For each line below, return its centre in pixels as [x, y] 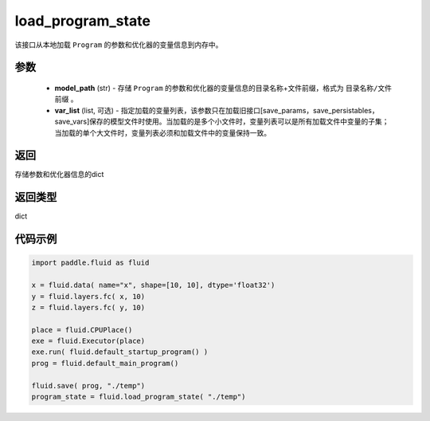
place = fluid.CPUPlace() [82, 330]
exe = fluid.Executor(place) [88, 341]
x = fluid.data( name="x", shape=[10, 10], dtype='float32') [153, 285]
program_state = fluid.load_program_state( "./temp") [139, 397]
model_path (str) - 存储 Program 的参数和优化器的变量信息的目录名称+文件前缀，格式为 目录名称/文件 [223, 88]
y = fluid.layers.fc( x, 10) [88, 296]
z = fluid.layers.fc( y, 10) [88, 307]
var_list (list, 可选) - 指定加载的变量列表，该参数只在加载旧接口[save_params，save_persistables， [217, 110]
